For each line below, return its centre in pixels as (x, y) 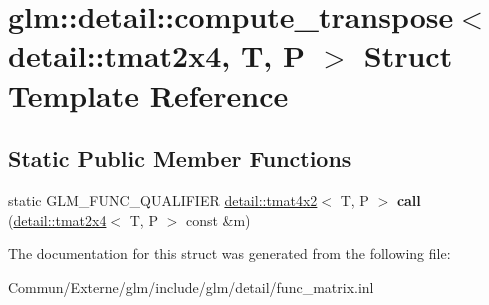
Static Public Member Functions (180, 158)
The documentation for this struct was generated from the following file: (229, 253)
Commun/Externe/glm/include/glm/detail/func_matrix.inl (191, 286)
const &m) (218, 219)
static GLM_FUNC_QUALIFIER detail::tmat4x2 (163, 199)
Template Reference (148, 94)
